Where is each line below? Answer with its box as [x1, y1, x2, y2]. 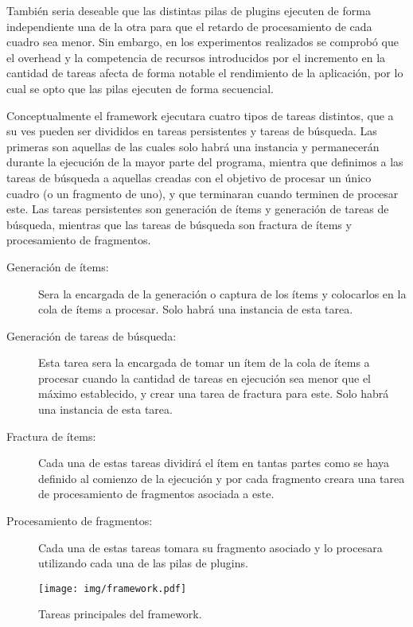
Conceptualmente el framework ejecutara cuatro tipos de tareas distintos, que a [6, 107, 394, 123]
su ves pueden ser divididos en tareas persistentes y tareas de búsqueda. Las [6, 123, 377, 139]
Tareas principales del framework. [38, 606, 202, 622]
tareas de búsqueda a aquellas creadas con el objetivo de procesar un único [6, 169, 372, 185]
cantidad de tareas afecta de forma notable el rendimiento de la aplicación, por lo [6, 64, 403, 81]
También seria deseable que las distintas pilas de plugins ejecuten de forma [6, 2, 371, 18]
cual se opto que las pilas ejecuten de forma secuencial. [6, 80, 274, 96]
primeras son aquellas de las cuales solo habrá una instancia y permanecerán [6, 138, 380, 154]
